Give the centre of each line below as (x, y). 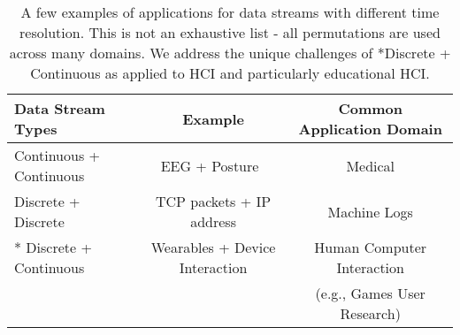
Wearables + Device (213, 247)
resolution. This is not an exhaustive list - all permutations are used (230, 32)
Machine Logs (370, 211)
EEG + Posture (210, 165)
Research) (370, 313)
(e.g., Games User (370, 293)
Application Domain (370, 129)
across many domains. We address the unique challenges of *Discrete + (230, 53)
